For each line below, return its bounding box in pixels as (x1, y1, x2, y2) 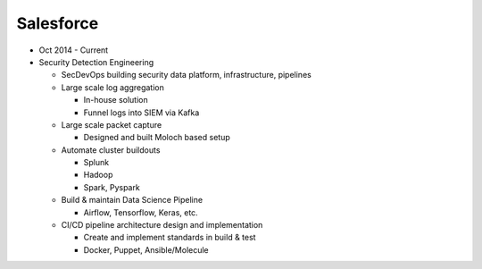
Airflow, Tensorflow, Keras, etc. (83, 206, 198, 218)
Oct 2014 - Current (38, 45, 109, 55)
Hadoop (83, 170, 113, 181)
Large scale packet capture (61, 119, 162, 130)
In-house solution (83, 95, 149, 105)
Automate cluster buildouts (61, 144, 161, 156)
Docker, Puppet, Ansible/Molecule (83, 244, 209, 255)
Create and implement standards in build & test (83, 232, 256, 243)
